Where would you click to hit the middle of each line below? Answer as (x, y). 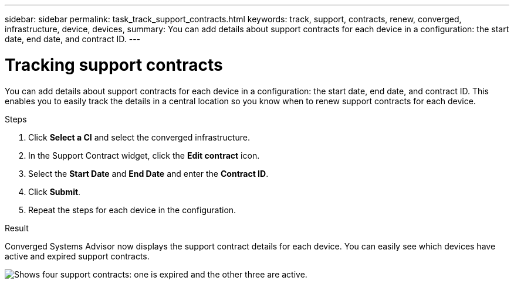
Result (17, 228)
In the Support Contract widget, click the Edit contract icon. (144, 155)
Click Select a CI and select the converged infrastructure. (139, 137)
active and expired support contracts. (77, 256)
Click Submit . (55, 191)
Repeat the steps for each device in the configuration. (132, 210)
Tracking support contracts (114, 65)
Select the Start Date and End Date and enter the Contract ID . (148, 173)
